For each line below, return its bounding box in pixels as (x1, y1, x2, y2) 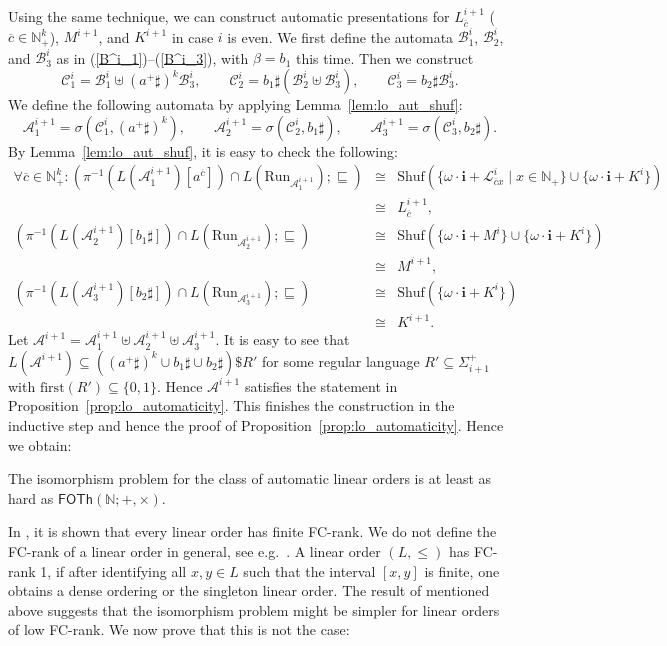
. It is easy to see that (215, 329, 350, 350)
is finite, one (424, 560, 500, 581)
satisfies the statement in (244, 375, 398, 396)
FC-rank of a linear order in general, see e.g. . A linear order (8, 540, 381, 561)
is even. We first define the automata (227, 26, 454, 47)
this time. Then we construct (295, 47, 474, 68)
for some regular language (261, 350, 420, 371)
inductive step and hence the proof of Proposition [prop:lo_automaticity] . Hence (8, 414, 504, 435)
